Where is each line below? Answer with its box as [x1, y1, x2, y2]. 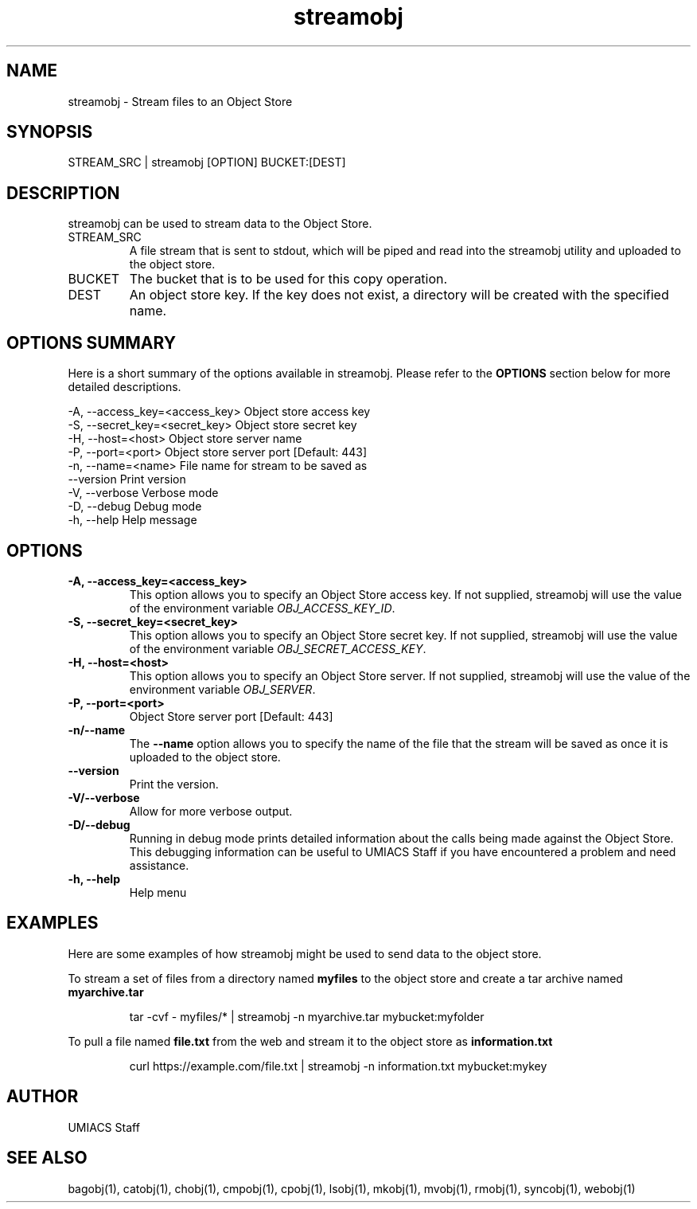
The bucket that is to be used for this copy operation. [129, 271, 448, 288]
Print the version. [129, 777, 219, 791]
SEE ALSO [6, 1148, 88, 1168]
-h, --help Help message [68, 513, 197, 527]
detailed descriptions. [68, 380, 181, 394]
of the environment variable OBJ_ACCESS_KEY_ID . [129, 601, 395, 615]
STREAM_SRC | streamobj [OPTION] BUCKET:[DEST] [68, 155, 346, 170]
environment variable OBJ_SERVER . [129, 682, 316, 696]
